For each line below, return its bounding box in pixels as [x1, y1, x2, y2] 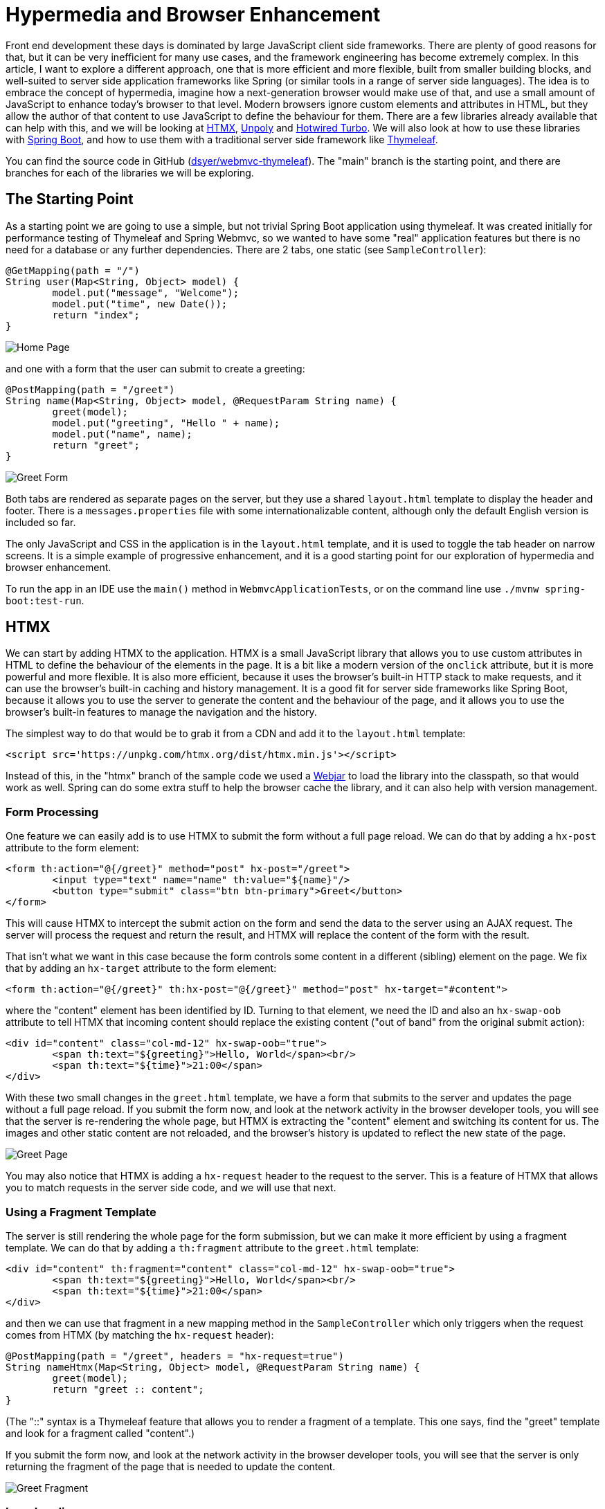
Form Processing [6, 804, 99, 819]
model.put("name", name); [52, 428, 192, 440]
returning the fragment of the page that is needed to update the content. [6, 1460, 336, 1472]
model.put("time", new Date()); [52, 298, 228, 309]
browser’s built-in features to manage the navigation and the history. [6, 706, 317, 719]
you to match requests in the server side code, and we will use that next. [6, 1182, 336, 1194]
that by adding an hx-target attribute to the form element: [6, 962, 277, 975]
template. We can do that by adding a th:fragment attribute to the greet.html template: [6, 1241, 419, 1254]
